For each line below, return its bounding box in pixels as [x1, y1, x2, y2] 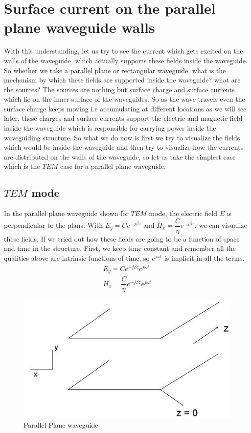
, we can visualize [195, 220, 247, 230]
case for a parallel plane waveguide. [60, 161, 166, 171]
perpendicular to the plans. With [4, 220, 103, 230]
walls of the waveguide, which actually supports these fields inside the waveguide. [4, 55, 248, 65]
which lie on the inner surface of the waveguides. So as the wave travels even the [4, 94, 245, 104]
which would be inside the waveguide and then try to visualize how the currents [4, 142, 244, 152]
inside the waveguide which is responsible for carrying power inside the [4, 123, 216, 133]
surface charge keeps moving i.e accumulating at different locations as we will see [4, 103, 247, 113]
